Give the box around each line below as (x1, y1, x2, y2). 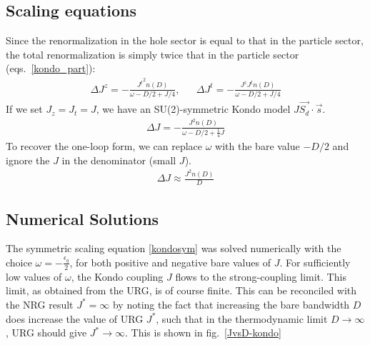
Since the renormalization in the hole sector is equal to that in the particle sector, (6, 33, 364, 48)
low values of (6, 269, 62, 284)
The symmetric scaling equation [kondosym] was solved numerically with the (6, 241, 341, 256)
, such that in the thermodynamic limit (156, 311, 328, 326)
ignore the (6, 152, 50, 167)
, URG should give (6, 325, 87, 340)
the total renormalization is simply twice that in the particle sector (6, 46, 299, 61)
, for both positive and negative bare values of (69, 254, 271, 269)
